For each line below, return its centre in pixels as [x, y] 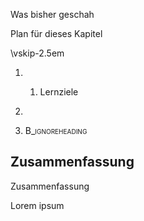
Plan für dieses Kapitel [56, 33]
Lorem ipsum [37, 205]
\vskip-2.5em [37, 53]
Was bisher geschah [52, 14]
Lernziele [59, 92]
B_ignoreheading [56, 130]
